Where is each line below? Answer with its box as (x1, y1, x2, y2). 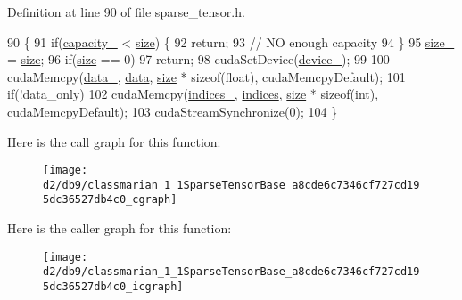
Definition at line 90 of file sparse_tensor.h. (7, 3, 245, 20)
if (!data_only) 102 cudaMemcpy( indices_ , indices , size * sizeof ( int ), (7, 85, 379, 103)
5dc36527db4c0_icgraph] (43, 280, 184, 294)
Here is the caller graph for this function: (7, 219, 232, 238)
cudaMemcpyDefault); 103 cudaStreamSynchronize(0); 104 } (7, 101, 338, 120)
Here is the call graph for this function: (7, 132, 221, 150)
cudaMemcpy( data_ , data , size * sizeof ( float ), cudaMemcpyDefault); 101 (7, 67, 406, 85)
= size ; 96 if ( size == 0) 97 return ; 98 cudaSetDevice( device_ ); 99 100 (7, 50, 390, 69)
